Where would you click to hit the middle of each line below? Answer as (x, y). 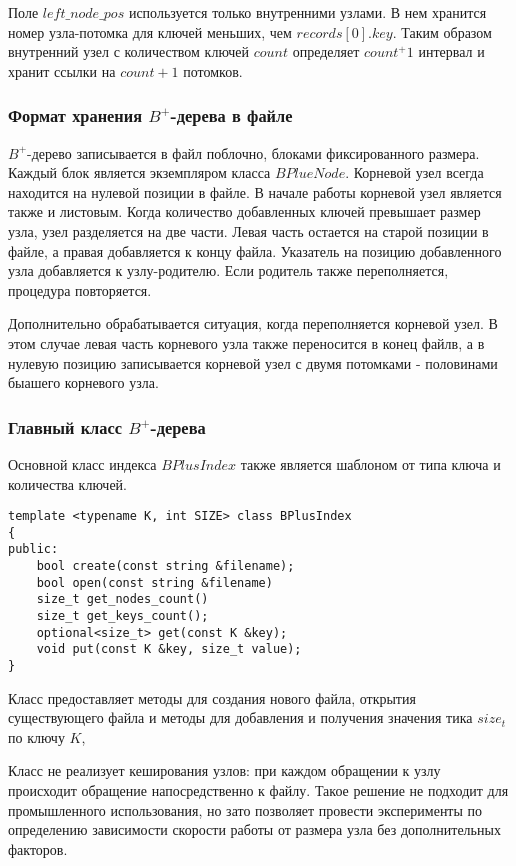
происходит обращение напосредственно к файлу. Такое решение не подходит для (258, 790)
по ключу (36, 736)
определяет (326, 51)
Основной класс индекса (82, 463)
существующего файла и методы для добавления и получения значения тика (240, 717)
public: (33, 549)
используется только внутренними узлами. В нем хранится (307, 12)
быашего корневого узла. (83, 382)
